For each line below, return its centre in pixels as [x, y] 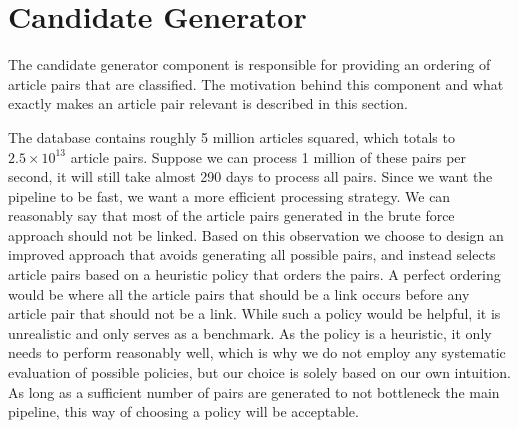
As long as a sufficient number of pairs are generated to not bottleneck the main [254, 391]
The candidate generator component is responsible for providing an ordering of [249, 64]
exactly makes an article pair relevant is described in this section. [208, 103]
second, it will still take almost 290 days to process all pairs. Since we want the [250, 176]
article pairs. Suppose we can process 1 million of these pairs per [268, 156]
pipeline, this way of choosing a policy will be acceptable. [183, 411]
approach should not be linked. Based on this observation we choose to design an [256, 234]
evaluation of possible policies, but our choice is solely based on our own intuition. [260, 372]
